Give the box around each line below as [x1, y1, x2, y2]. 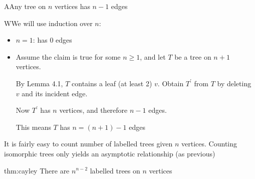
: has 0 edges [33, 35, 72, 45]
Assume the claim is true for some [16, 51, 121, 62]
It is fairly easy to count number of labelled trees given [4, 138, 173, 149]
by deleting [217, 78, 251, 88]
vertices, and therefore [59, 105, 128, 115]
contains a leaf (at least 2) [72, 78, 152, 88]
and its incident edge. [22, 88, 88, 98]
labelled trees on [90, 165, 140, 175]
